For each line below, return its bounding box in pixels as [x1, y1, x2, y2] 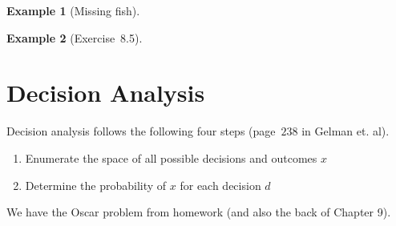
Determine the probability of [25, 176, 167, 193]
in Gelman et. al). [301, 123, 390, 139]
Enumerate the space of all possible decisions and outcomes [25, 149, 317, 166]
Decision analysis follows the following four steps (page [6, 123, 276, 139]
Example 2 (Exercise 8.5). [6, 29, 143, 46]
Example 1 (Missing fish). [6, 2, 140, 18]
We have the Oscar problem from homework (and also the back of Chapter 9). [6, 204, 391, 220]
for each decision [180, 176, 261, 193]
